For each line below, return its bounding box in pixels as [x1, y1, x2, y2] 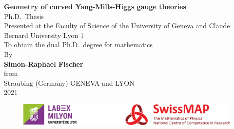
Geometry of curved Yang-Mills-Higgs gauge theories [4, 1, 186, 11]
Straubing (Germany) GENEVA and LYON [4, 77, 135, 88]
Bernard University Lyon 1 [4, 30, 84, 40]
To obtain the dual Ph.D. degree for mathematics [4, 39, 153, 50]
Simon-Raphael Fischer [4, 58, 83, 69]
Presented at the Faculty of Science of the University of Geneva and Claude [4, 20, 230, 31]
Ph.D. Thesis [4, 11, 44, 21]
